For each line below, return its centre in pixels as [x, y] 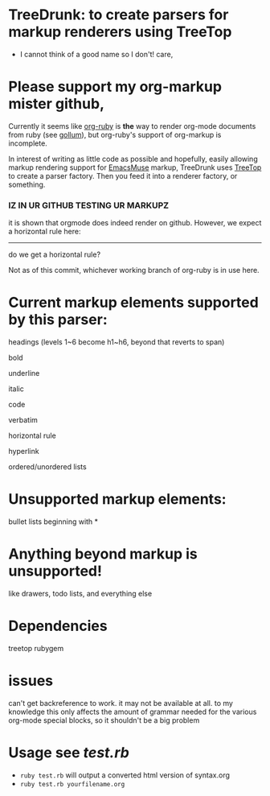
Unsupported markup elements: [117, 499]
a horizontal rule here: [45, 232]
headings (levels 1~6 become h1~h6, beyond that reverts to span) [117, 342]
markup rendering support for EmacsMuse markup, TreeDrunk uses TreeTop [135, 167]
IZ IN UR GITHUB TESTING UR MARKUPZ [89, 205]
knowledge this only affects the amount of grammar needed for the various [133, 711]
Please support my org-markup [115, 87]
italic [16, 389]
